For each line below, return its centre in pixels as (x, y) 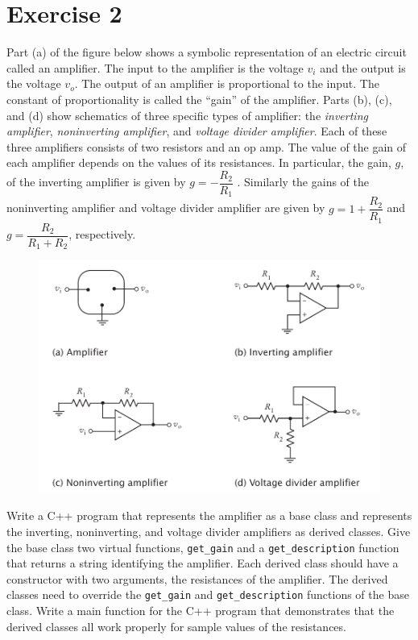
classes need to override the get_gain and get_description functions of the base (208, 594)
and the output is (363, 67)
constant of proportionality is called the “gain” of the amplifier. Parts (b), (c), (199, 99)
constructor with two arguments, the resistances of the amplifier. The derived (197, 578)
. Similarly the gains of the (303, 182)
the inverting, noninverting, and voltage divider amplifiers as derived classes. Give (209, 531)
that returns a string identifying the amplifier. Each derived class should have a (203, 563)
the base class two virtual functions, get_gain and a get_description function (203, 547)
